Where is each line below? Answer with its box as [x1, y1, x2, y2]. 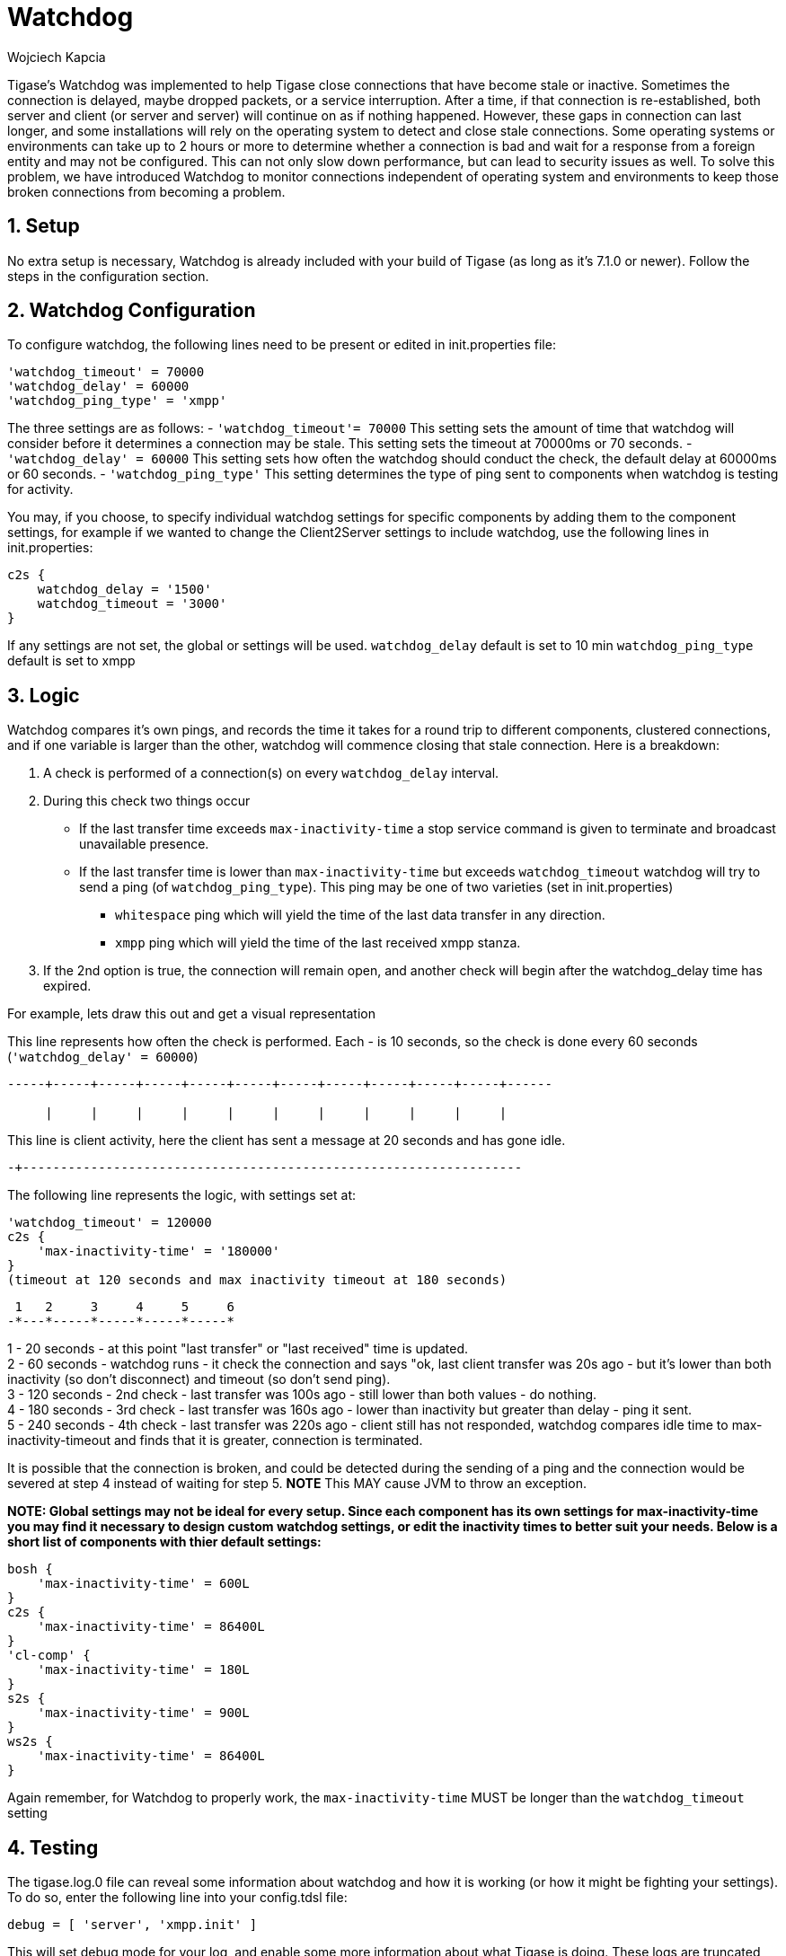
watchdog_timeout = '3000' [37, 596, 227, 612]
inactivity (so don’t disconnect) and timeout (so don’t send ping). [7, 1371, 391, 1388]
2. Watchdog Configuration [7, 299, 256, 322]
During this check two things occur [43, 793, 251, 809]
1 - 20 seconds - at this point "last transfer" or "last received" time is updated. [7, 1341, 468, 1357]
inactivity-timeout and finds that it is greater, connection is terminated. [7, 1432, 423, 1449]
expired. [43, 978, 92, 994]
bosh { [7, 1562, 53, 1577]
